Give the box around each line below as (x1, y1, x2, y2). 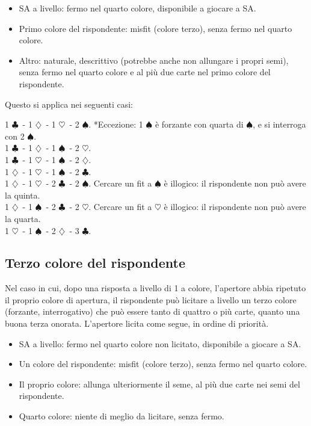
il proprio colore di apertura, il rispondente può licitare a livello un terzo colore (5, 293, 297, 306)
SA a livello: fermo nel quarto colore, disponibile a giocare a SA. (19, 2, 256, 14)
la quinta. (5, 188, 40, 201)
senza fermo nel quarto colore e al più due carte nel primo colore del (19, 66, 271, 78)
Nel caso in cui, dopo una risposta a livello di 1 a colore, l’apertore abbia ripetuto (5, 282, 306, 294)
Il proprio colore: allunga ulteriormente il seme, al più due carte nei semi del (19, 377, 300, 390)
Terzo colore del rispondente (5, 253, 185, 272)
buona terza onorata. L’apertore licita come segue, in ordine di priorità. (5, 317, 269, 330)
